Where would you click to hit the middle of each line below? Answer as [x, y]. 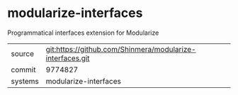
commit [23, 69]
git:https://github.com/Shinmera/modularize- [121, 49]
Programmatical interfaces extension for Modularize [83, 33]
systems [25, 81]
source [22, 53]
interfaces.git [68, 58]
